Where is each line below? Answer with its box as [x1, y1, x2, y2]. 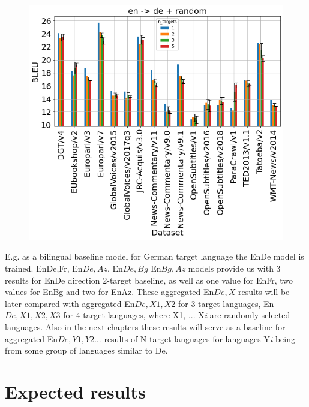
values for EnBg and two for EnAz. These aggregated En [5, 285, 214, 298]
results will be [238, 285, 290, 298]
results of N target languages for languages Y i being [104, 332, 295, 345]
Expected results [5, 379, 146, 403]
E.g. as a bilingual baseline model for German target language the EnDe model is [5, 250, 304, 263]
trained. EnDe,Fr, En [5, 261, 83, 274]
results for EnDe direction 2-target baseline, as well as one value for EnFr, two [5, 273, 293, 286]
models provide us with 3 [188, 261, 281, 274]
